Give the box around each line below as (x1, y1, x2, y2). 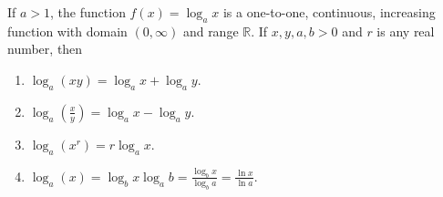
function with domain (7, 21, 128, 40)
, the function (50, 3, 126, 21)
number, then (7, 39, 83, 58)
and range (182, 21, 239, 40)
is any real (376, 21, 435, 40)
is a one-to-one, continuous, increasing (222, 3, 436, 21)
